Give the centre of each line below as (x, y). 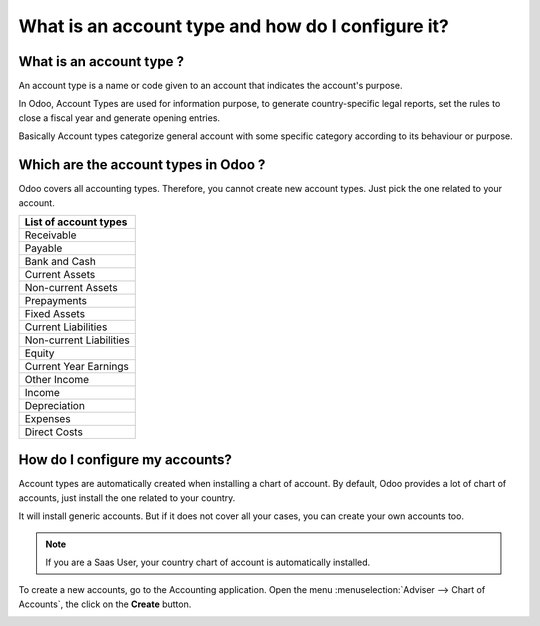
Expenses (47, 418)
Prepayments (56, 300)
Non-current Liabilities (77, 340)
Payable (43, 248)
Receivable (50, 235)
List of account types (76, 222)
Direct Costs (54, 432)
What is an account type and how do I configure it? (233, 26)
